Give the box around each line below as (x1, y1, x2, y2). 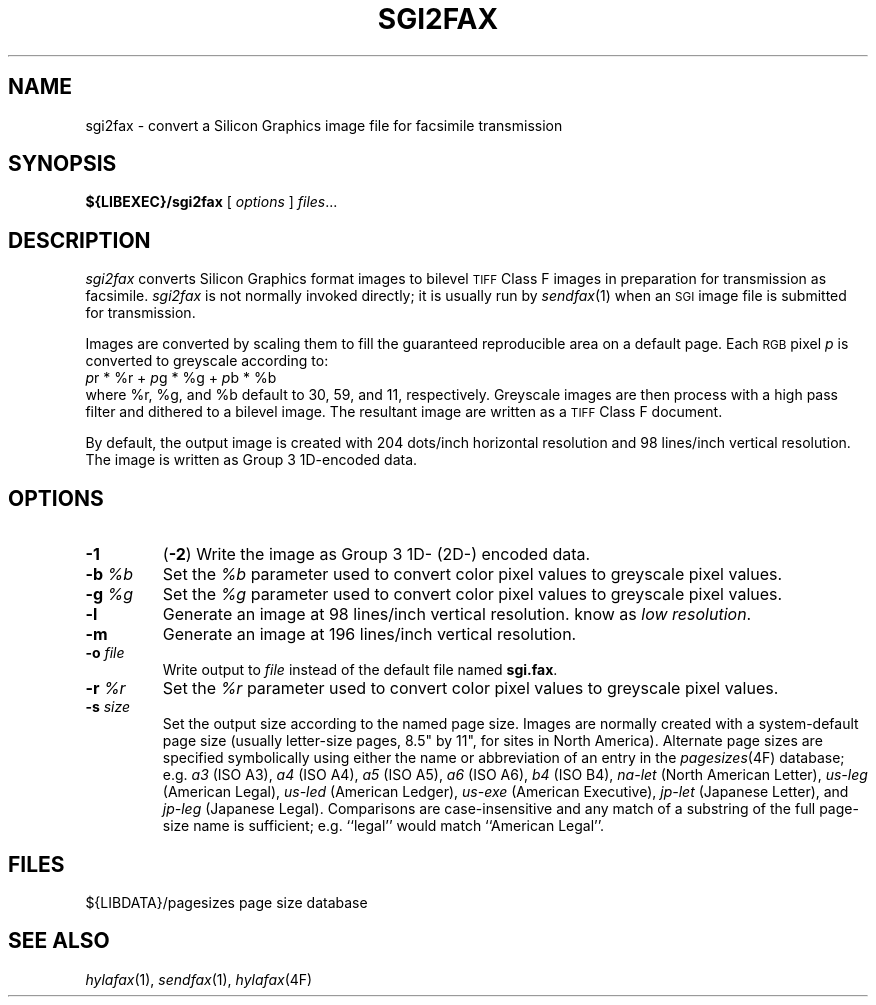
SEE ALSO (8, 928, 110, 954)
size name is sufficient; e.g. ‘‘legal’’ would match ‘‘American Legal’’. (162, 817, 605, 835)
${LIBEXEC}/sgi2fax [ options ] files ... (85, 193, 338, 211)
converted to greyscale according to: (85, 352, 329, 370)
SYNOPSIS (8, 151, 117, 177)
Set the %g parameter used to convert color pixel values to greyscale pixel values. (162, 584, 783, 605)
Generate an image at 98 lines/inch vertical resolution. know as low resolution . (162, 604, 752, 625)
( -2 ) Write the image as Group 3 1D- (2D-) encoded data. (162, 544, 591, 565)
